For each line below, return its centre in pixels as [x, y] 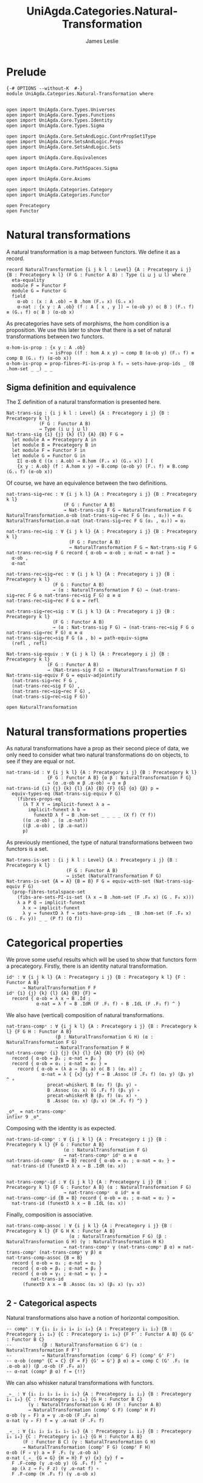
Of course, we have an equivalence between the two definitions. [87, 483]
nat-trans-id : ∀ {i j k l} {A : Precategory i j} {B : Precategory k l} [102, 773]
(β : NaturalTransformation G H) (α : [104, 1037]
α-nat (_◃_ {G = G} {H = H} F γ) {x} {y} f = [65, 1458]
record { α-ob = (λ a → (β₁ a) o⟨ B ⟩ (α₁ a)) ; [80, 1069]
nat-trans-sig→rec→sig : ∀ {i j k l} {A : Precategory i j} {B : [91, 611]
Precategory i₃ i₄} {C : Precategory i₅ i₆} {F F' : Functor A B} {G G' [100, 1334]
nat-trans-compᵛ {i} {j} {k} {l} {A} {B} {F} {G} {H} [76, 1053]
